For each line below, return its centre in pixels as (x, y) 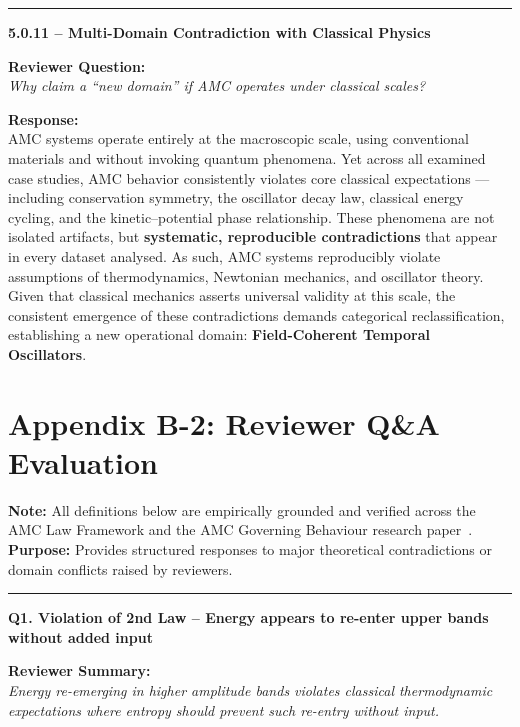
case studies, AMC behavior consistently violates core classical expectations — (249, 177)
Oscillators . (47, 353)
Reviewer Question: (77, 65)
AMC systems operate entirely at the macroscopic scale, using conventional (238, 138)
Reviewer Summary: (79, 670)
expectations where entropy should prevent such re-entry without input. (224, 709)
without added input (80, 636)
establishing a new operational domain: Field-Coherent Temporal (219, 334)
